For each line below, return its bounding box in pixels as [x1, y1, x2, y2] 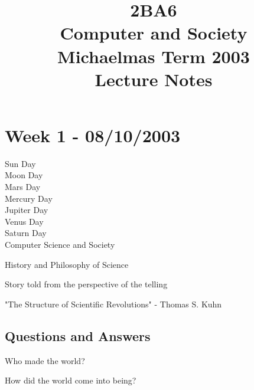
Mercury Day [5, 192, 53, 204]
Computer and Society [60, 21, 248, 45]
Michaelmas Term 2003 [57, 44, 250, 68]
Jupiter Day [5, 204, 48, 216]
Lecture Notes [95, 67, 213, 91]
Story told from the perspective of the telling [5, 278, 168, 290]
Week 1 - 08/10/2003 [5, 123, 181, 147]
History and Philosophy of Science [5, 258, 129, 270]
